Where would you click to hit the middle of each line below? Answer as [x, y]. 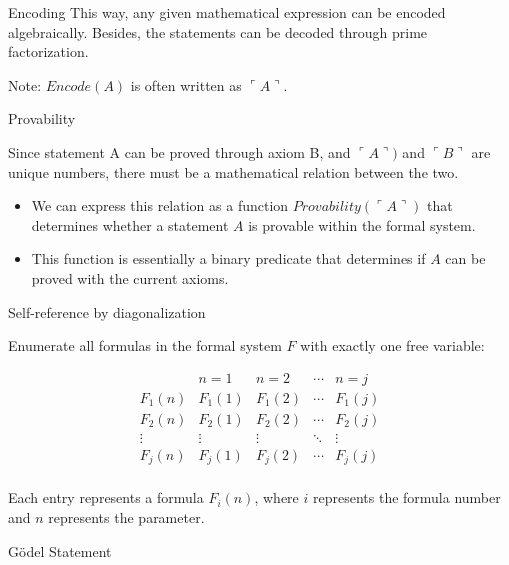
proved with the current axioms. [130, 277]
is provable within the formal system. [362, 224]
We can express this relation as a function [160, 205]
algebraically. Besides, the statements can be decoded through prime [218, 31]
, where [276, 497]
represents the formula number [406, 497]
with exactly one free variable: [392, 345]
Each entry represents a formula [106, 497]
